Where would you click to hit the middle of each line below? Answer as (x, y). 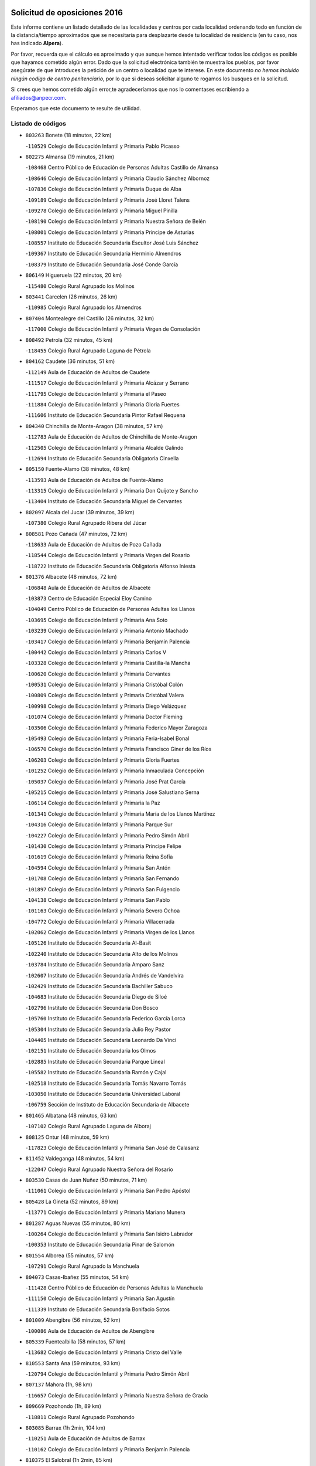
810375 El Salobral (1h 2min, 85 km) (69, 1460)
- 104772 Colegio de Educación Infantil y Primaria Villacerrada (100, 921)
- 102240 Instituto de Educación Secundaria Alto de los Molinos (102, 953)
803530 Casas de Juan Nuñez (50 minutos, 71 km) (86, 1180)
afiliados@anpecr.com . (39, 97)
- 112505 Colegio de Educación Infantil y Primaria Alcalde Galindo (104, 447)
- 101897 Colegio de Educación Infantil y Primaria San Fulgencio (103, 889)
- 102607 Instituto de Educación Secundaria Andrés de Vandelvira (105, 975)
